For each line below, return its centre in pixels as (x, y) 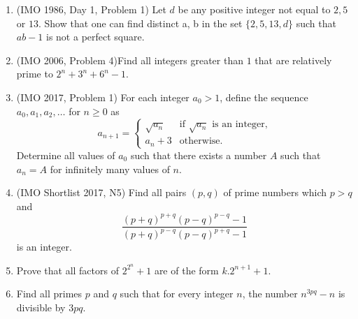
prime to (35, 74)
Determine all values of (66, 155)
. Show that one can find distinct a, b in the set (140, 23)
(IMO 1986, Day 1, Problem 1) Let (91, 9)
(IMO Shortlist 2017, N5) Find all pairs (101, 192)
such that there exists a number (199, 155)
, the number (270, 294)
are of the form (186, 270)
